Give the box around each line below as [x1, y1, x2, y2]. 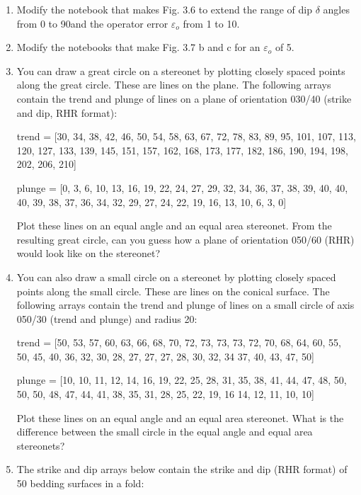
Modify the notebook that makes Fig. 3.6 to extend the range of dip [16, 2, 313, 16]
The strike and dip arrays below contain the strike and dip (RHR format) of [16, 462, 348, 477]
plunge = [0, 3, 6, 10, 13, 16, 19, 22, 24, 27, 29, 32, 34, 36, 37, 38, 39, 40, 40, [16, 180, 348, 195]
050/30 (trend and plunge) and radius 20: [16, 311, 197, 326]
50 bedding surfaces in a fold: [16, 476, 144, 491]
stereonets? [16, 438, 65, 453]
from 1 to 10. [183, 16, 240, 30]
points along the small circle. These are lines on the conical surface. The [16, 283, 330, 298]
